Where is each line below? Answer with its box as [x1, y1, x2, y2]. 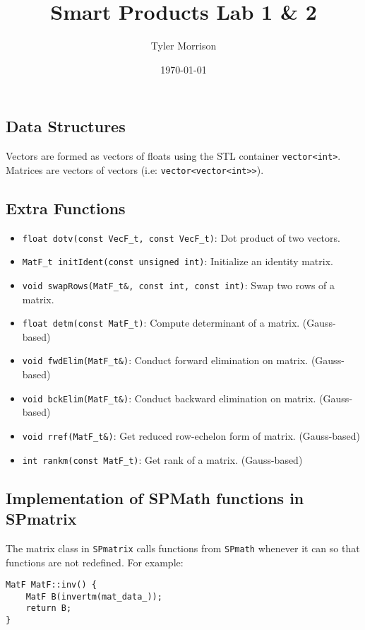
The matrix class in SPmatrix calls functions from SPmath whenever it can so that [6, 540, 360, 555]
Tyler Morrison [150, 38, 217, 53]
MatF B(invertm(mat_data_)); [25, 591, 162, 602]
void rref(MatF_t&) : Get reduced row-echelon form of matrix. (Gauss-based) [22, 428, 361, 443]
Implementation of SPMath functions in [6, 486, 304, 508]
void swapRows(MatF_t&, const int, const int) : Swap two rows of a [22, 277, 335, 292]
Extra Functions [6, 197, 126, 218]
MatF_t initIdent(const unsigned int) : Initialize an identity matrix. [22, 254, 333, 269]
